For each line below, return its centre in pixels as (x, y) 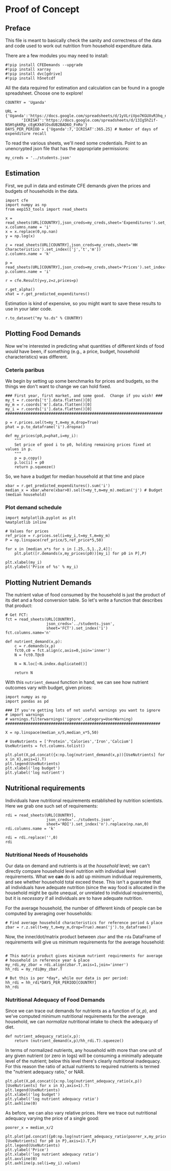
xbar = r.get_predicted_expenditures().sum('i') (58, 485)
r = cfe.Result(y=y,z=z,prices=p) (42, 280)
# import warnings (25, 715)
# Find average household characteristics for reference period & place (84, 923)
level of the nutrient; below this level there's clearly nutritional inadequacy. (83, 1061)
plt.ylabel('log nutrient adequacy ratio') (52, 1099)
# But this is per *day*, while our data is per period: (67, 978)
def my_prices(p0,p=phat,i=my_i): (42, 436)
